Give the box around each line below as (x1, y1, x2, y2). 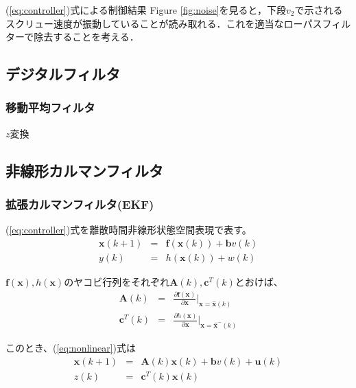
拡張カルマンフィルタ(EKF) (5, 196, 154, 213)
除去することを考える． (34, 30, 139, 44)
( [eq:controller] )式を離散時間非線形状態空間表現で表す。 (5, 222, 252, 237)
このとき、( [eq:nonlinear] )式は (5, 341, 137, 355)
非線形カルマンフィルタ (5, 159, 163, 181)
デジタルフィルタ (5, 63, 121, 84)
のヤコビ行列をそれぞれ (64, 275, 170, 289)
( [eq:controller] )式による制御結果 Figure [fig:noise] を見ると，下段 (5, 3, 286, 16)
